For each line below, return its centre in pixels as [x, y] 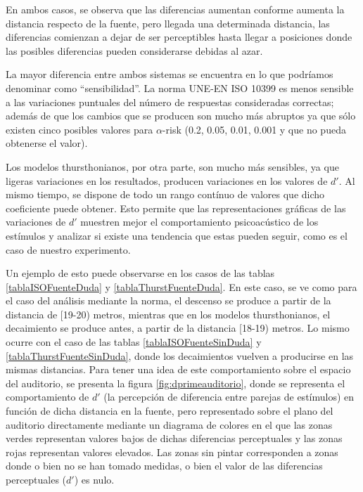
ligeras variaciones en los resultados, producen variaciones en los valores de [167, 180]
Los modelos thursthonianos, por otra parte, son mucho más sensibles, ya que [172, 166]
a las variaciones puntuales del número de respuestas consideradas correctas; [170, 102]
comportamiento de [47, 397]
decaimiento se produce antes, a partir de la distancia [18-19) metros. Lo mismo [178, 328]
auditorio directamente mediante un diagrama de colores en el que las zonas [169, 424]
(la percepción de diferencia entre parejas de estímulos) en [229, 397]
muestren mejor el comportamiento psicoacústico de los [199, 222]
